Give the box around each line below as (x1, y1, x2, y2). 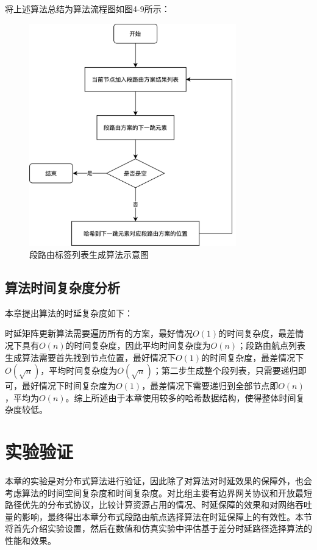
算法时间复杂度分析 (5, 278, 120, 296)
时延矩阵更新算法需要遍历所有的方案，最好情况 (5, 327, 193, 340)
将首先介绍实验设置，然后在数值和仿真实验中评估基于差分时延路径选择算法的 (5, 522, 312, 535)
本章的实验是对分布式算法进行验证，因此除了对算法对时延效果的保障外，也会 (5, 474, 312, 487)
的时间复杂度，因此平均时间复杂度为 (65, 339, 211, 351)
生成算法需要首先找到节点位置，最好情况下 (5, 351, 176, 363)
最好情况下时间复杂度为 (21, 379, 116, 392)
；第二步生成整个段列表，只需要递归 (152, 364, 298, 377)
